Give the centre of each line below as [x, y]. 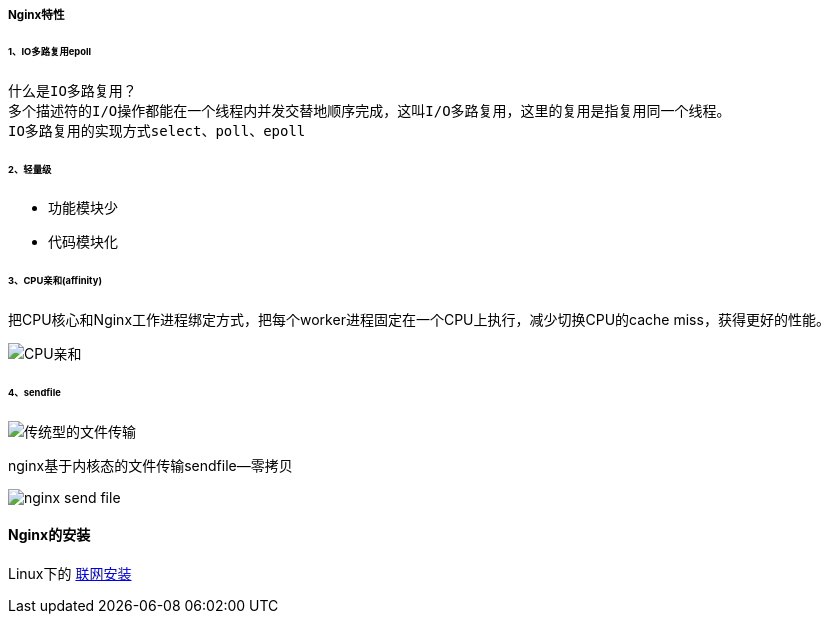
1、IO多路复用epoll [50, 51]
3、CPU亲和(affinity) [55, 281]
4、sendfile [34, 392]
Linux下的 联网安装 [70, 573]
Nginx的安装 [49, 535]
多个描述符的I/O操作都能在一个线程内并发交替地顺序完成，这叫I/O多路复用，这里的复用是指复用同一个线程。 [369, 110]
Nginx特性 [36, 15]
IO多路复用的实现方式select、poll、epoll [157, 130]
